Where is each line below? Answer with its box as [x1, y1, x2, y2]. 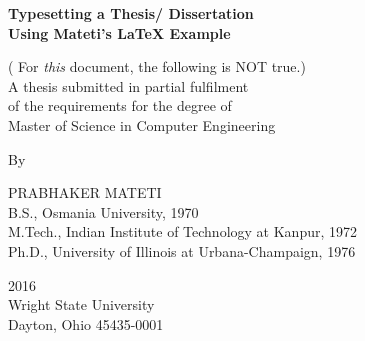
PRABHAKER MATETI [8, 182, 162, 203]
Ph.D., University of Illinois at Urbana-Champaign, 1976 [8, 240, 356, 261]
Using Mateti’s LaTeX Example [8, 22, 231, 43]
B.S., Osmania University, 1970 [8, 201, 199, 222]
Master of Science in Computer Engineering [8, 114, 276, 135]
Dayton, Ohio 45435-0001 [8, 313, 164, 334]
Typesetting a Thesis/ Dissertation [8, 3, 254, 23]
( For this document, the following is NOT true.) [8, 56, 306, 77]
